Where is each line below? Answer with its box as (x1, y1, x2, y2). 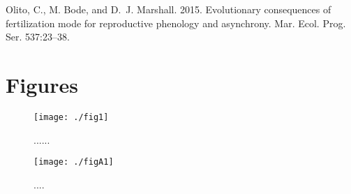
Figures (6, 70, 78, 98)
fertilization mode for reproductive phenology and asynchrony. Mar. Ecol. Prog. (6, 15, 346, 30)
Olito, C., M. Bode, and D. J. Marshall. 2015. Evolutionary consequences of (6, 2, 331, 16)
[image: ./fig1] (33, 112, 109, 122)
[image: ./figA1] (33, 157, 114, 167)
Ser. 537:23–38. (6, 29, 70, 44)
